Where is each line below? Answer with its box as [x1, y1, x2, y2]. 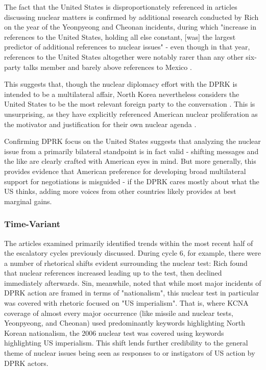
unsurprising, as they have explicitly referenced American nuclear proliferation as [4, 108, 258, 119]
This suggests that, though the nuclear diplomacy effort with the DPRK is [4, 79, 237, 89]
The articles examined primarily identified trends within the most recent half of [4, 237, 253, 248]
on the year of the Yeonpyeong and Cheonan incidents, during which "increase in [4, 21, 256, 32]
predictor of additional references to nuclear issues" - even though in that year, [4, 41, 250, 52]
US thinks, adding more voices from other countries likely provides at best [4, 186, 236, 196]
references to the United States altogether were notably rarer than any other [4, 51, 244, 62]
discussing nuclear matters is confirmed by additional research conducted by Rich [4, 11, 259, 22]
